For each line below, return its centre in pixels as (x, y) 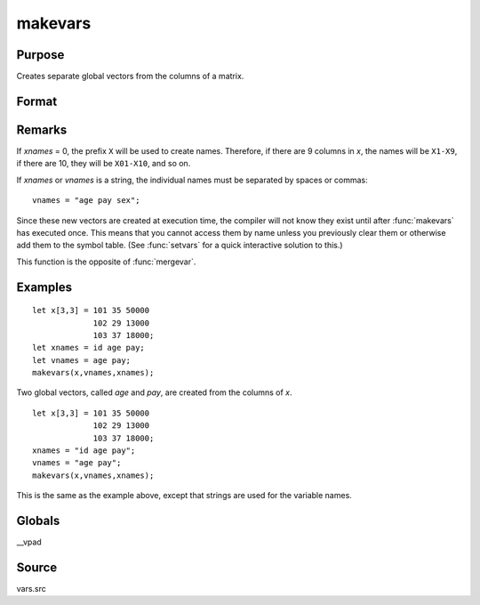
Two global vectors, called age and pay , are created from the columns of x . (154, 392)
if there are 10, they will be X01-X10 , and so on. (104, 164)
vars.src (31, 589)
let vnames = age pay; (82, 360)
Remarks (42, 129)
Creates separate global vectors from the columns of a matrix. (130, 77)
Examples (44, 287)
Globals (38, 521)
